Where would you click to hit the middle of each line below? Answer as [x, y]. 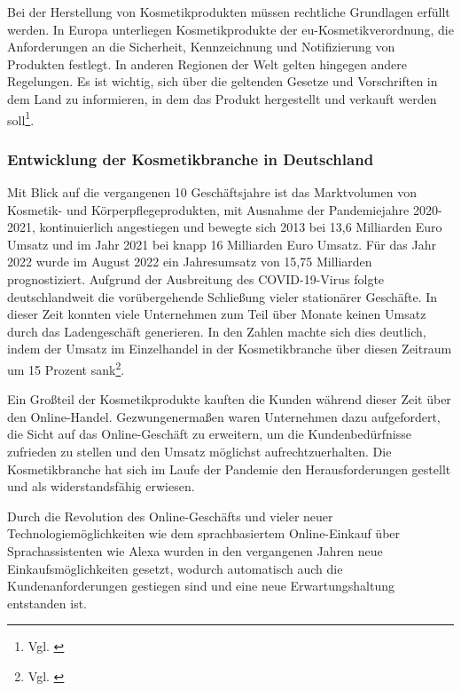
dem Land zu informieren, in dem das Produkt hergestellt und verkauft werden [222, 98]
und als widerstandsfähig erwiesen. [101, 486]
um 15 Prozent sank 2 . [66, 368]
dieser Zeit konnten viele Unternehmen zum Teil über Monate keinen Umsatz [217, 314]
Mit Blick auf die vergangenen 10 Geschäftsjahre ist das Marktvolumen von [212, 192]
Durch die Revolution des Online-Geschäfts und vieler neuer [170, 516]
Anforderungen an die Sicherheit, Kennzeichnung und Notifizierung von [201, 47]
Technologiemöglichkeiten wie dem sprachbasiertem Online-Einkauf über [204, 533]
